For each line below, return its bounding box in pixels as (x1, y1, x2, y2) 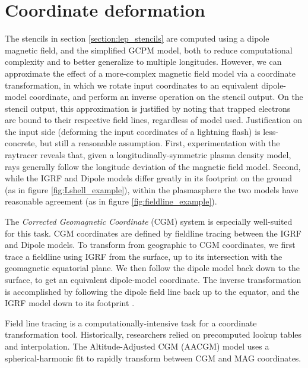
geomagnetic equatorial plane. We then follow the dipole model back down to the (5, 262, 300, 274)
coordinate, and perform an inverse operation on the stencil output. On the (29, 90, 303, 103)
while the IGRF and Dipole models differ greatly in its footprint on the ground (5, 172, 293, 184)
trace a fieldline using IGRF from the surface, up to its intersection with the (5, 250, 282, 262)
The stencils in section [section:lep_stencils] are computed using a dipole (5, 32, 269, 45)
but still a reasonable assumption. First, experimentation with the (40, 137, 280, 149)
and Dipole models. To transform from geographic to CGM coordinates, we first (5, 238, 296, 251)
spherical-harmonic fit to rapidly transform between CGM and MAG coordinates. (5, 351, 301, 364)
